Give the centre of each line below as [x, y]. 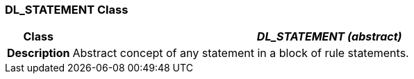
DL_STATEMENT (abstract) [329, 37]
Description [39, 53]
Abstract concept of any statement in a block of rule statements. [241, 53]
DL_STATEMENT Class [67, 10]
